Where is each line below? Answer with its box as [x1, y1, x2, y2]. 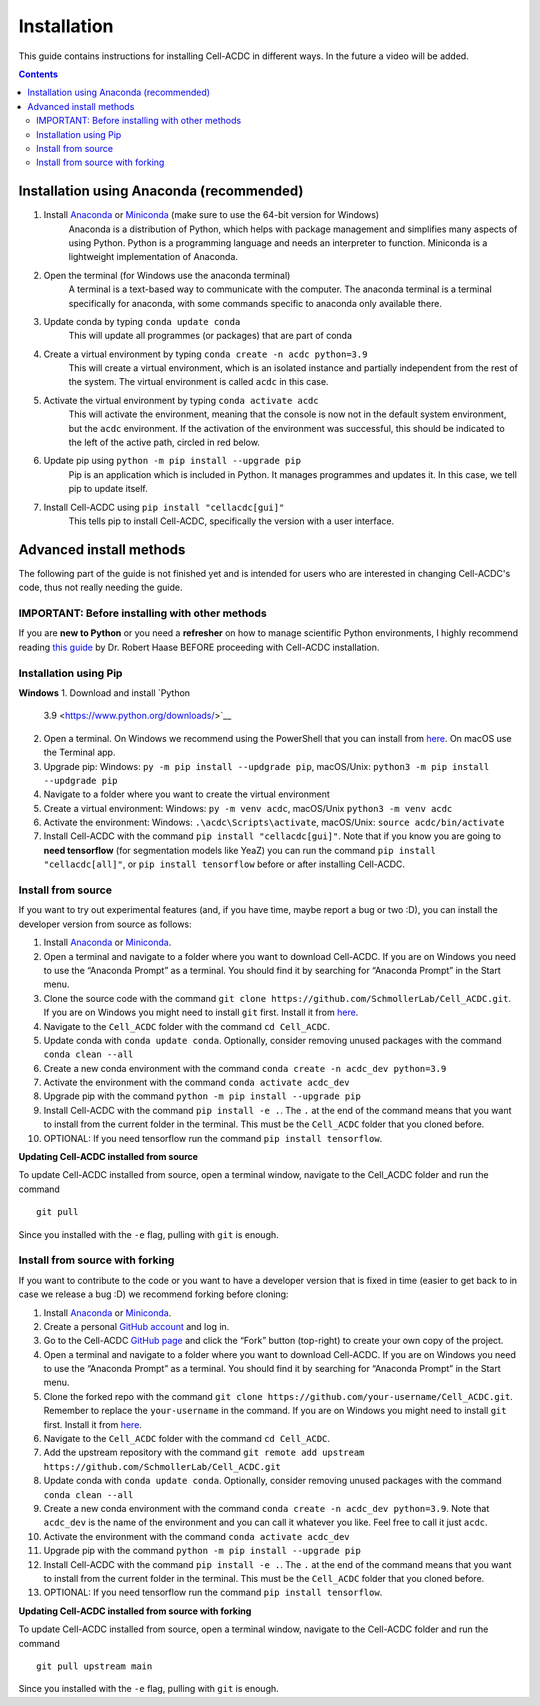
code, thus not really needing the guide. [18, 581, 183, 594]
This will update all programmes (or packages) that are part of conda [68, 330, 353, 342]
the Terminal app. [43, 746, 116, 759]
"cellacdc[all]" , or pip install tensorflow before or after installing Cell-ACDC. [43, 858, 405, 870]
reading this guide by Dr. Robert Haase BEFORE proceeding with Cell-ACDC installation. [18, 641, 380, 653]
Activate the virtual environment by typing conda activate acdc [43, 394, 319, 406]
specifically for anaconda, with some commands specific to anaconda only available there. [68, 297, 442, 309]
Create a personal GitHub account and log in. [43, 1320, 230, 1332]
